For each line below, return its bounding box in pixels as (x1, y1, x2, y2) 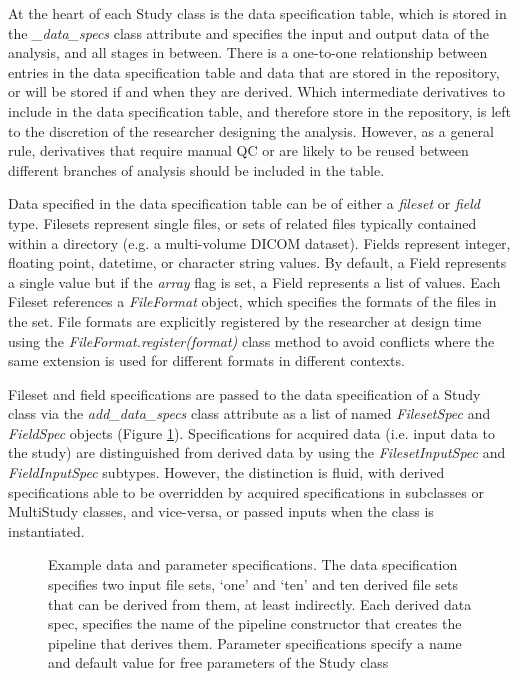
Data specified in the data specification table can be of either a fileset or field (8, 193, 481, 214)
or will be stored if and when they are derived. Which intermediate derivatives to (8, 81, 505, 102)
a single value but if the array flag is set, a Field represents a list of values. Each (8, 271, 501, 292)
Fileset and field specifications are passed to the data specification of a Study (8, 383, 481, 404)
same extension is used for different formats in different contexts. (8, 350, 405, 371)
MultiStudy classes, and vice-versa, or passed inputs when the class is (8, 501, 434, 522)
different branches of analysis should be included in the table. (8, 159, 385, 180)
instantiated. (8, 520, 85, 541)
